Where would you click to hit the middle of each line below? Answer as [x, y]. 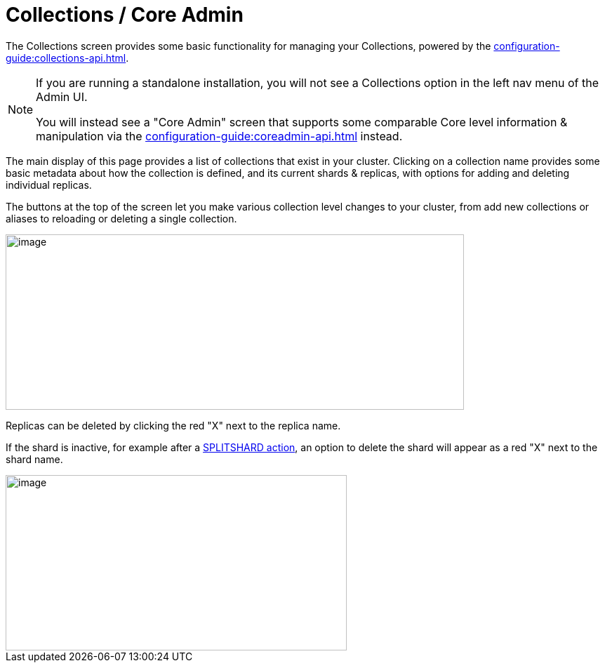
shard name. [34, 459]
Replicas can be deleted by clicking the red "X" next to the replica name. [173, 425]
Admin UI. [62, 96]
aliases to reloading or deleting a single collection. [121, 218]
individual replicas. [49, 185]
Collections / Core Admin [125, 15]
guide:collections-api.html [66, 58]
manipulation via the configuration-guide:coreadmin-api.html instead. [219, 136]
